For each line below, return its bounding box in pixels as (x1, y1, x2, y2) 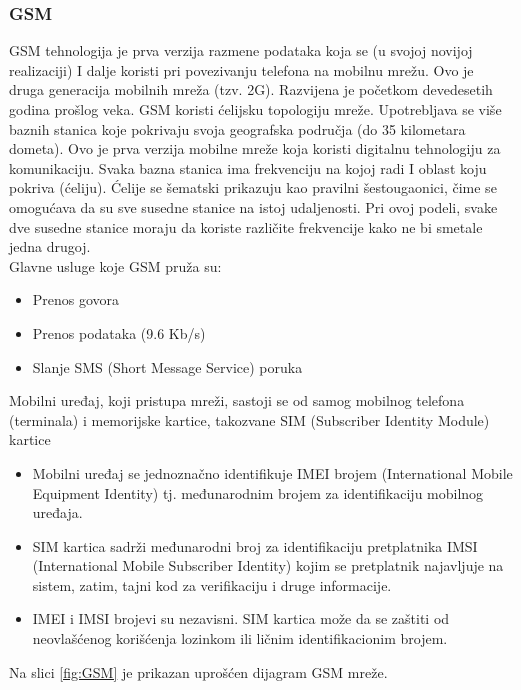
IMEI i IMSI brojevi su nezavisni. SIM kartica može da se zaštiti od (32, 608, 450, 629)
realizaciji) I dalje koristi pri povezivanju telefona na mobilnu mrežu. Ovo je (9, 59, 474, 80)
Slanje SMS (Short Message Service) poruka (32, 356, 303, 377)
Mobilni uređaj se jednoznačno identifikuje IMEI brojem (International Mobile (32, 462, 513, 483)
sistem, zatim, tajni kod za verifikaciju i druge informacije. (32, 574, 392, 595)
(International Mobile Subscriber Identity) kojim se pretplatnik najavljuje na (32, 555, 504, 576)
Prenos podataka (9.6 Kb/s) (32, 322, 206, 343)
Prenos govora (32, 289, 120, 310)
